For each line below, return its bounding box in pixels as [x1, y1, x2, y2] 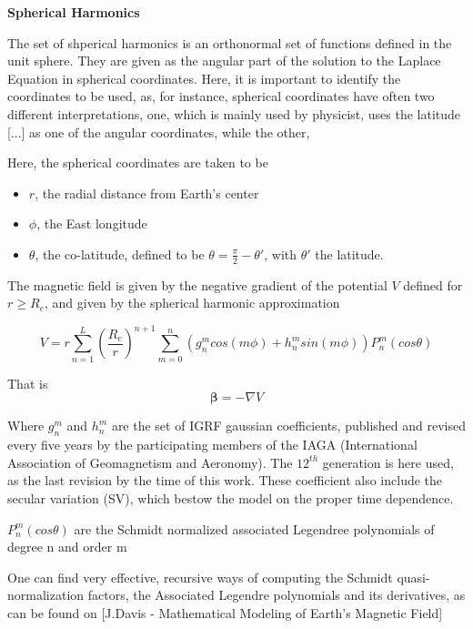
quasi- [397, 567, 430, 586]
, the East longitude [36, 214, 147, 233]
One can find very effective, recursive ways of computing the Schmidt [7, 567, 393, 586]
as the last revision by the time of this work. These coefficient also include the [7, 471, 443, 490]
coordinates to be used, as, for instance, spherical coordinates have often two [7, 86, 435, 106]
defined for [403, 275, 463, 294]
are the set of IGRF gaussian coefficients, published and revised [111, 416, 466, 435]
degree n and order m [7, 537, 127, 556]
